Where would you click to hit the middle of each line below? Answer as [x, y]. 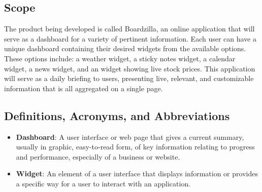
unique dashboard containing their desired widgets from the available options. [125, 48]
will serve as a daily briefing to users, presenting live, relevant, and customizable [129, 78]
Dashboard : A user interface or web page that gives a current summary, [130, 137]
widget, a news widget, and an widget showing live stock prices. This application [130, 68]
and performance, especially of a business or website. [98, 156]
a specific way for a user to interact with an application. [103, 183]
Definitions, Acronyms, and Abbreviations [117, 115]
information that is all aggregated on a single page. [84, 88]
